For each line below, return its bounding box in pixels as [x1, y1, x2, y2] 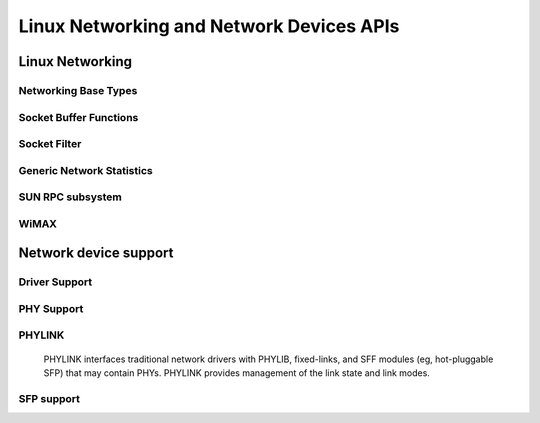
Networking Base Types [18, 83, 138, 97]
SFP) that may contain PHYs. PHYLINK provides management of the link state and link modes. [43, 367, 430, 379]
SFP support [18, 391, 80, 405]
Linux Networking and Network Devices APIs [18, 15, 400, 37]
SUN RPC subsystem [18, 190, 122, 204]
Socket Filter [18, 137, 82, 151]
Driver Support [18, 275, 93, 289]
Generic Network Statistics [18, 163, 154, 177]
